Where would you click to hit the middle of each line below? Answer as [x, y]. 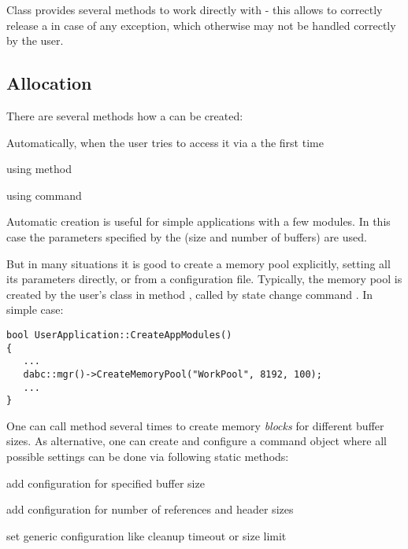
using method [39, 169]
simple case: [35, 310]
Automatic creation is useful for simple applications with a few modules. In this [198, 221]
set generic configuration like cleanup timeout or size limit [147, 535]
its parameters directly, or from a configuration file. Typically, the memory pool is [204, 279]
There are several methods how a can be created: [125, 115]
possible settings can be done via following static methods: [148, 457]
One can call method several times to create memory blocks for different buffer [195, 425]
